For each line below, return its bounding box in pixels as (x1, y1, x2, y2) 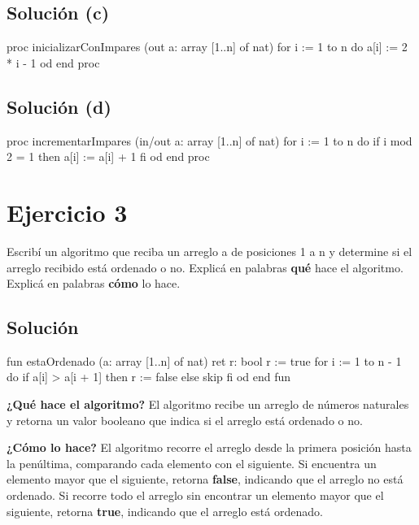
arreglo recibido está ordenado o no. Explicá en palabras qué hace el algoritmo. (7, 258, 404, 276)
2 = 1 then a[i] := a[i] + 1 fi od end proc (7, 148, 210, 165)
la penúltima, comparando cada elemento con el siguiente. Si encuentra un (7, 454, 377, 471)
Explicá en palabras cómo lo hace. (7, 275, 181, 292)
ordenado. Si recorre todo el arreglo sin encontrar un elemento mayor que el (7, 487, 384, 504)
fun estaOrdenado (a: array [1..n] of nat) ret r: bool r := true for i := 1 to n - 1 (7, 352, 402, 369)
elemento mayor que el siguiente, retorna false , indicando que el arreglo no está (7, 471, 404, 488)
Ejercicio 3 (7, 195, 128, 228)
